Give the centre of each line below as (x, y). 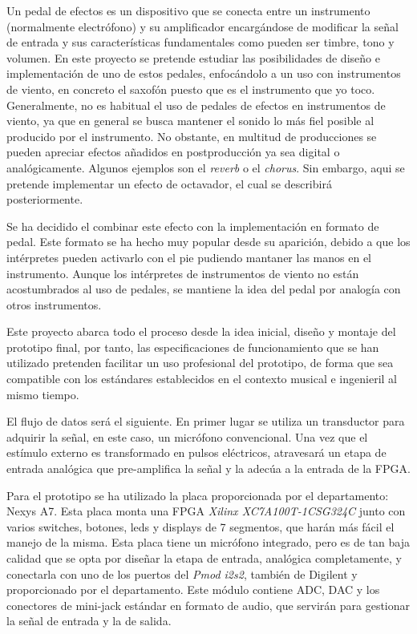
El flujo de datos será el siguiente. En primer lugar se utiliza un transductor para (206, 421)
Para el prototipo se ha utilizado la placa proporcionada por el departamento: (198, 495)
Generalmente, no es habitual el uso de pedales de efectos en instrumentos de (196, 105)
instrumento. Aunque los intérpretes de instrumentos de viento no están (183, 273)
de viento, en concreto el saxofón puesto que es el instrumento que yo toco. (191, 89)
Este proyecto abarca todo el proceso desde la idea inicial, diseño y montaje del (201, 331)
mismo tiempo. (43, 394)
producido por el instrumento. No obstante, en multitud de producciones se (192, 136)
